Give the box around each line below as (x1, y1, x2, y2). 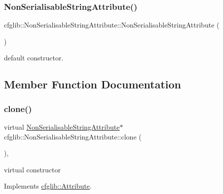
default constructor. (4, 53, 64, 63)
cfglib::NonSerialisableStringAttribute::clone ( (4, 131, 142, 141)
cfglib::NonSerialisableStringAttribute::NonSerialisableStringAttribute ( (4, 20, 220, 30)
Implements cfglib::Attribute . (4, 181, 92, 191)
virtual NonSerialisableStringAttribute (4, 122, 120, 132)
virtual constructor (4, 164, 61, 174)
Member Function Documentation (4, 77, 182, 92)
